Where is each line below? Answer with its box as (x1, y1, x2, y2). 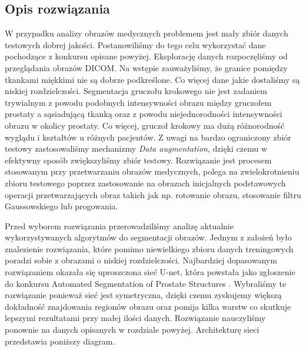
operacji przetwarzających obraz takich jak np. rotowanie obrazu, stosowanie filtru (5, 188, 301, 200)
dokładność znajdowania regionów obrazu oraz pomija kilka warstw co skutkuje (5, 300, 291, 312)
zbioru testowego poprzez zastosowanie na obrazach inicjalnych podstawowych (5, 176, 286, 189)
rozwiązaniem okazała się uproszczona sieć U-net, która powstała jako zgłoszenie (5, 266, 295, 278)
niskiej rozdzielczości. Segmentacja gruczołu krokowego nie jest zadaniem (5, 85, 267, 97)
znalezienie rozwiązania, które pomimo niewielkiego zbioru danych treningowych (5, 242, 294, 255)
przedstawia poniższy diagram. (5, 335, 115, 347)
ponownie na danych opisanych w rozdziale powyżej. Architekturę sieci (5, 323, 260, 336)
